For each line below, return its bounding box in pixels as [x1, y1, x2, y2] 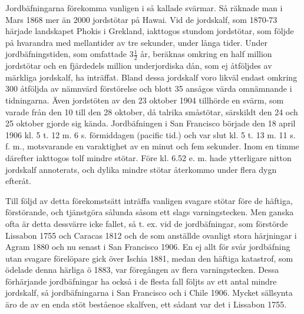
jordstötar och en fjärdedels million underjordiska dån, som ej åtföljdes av [5, 59, 272, 72]
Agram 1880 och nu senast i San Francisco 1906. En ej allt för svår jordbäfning [5, 240, 290, 253]
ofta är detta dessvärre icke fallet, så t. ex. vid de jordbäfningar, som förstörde [5, 217, 288, 229]
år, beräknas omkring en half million [140, 48, 272, 60]
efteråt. [5, 175, 31, 187]
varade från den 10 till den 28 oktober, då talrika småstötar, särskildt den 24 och [5, 105, 298, 118]
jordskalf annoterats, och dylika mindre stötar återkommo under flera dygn [5, 163, 277, 175]
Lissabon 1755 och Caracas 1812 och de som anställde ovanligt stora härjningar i [5, 229, 297, 241]
